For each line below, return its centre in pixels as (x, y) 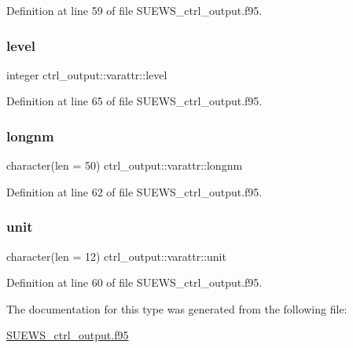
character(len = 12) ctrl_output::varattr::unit (116, 256)
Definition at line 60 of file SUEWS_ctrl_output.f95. (134, 282)
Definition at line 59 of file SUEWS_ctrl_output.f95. (134, 10)
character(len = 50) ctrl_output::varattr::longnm (125, 165)
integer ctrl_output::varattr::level (87, 74)
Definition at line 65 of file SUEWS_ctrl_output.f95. (134, 101)
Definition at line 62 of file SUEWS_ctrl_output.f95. (134, 191)
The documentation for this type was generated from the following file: (177, 308)
